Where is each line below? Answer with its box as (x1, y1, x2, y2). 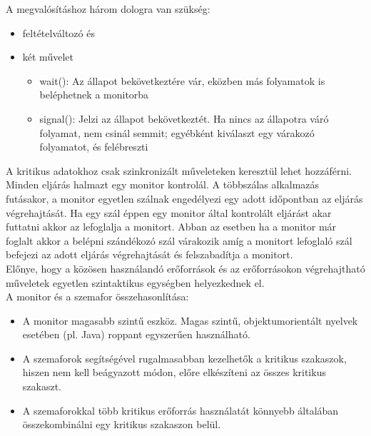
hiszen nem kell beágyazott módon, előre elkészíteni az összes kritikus (22, 365, 326, 380)
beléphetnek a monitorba (39, 87, 149, 102)
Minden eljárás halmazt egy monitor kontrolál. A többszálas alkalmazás (6, 177, 320, 192)
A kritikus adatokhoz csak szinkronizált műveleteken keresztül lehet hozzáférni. (6, 163, 352, 178)
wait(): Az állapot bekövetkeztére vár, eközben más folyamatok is (39, 73, 325, 88)
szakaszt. (22, 379, 61, 394)
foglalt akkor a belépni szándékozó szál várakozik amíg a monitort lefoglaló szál (6, 233, 352, 248)
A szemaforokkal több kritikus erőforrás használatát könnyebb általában (22, 402, 339, 417)
